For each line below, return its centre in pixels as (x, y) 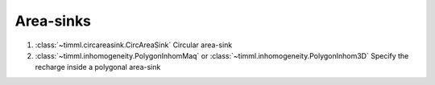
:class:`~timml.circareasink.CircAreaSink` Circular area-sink (134, 45)
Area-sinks (53, 21)
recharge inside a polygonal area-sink (98, 67)
